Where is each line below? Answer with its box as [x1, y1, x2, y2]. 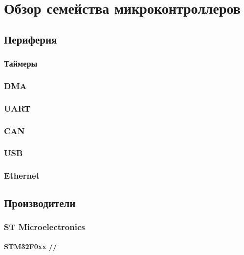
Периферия [4, 31, 57, 46]
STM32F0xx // [4, 241, 57, 252]
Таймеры [4, 57, 38, 70]
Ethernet [4, 169, 40, 182]
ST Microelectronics [4, 220, 85, 232]
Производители [4, 195, 76, 210]
